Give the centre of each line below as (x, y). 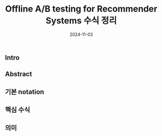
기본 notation (25, 92)
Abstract (19, 74)
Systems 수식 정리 (81, 21)
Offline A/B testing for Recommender (81, 9)
